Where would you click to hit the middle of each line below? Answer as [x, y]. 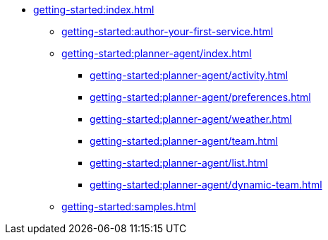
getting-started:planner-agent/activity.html [189, 75]
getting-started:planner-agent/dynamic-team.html [206, 185]
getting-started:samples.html [129, 206]
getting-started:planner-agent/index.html [157, 53]
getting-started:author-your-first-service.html [168, 31]
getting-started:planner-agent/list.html [179, 163]
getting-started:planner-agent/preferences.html [200, 97]
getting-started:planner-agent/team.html [184, 141]
